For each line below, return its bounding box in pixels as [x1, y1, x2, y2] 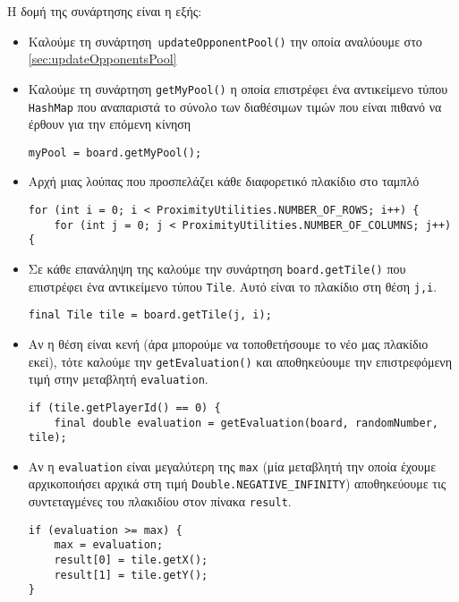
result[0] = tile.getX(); [54, 554, 208, 567]
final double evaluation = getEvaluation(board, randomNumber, [54, 416, 438, 429]
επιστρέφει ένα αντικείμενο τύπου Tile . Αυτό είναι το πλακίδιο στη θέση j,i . [28, 276, 438, 295]
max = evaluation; [54, 538, 164, 552]
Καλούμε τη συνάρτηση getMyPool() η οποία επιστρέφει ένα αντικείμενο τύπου [28, 79, 448, 98]
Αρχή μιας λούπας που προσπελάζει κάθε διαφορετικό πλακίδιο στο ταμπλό [28, 172, 420, 191]
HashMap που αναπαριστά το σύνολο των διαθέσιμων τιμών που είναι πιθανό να [28, 97, 442, 115]
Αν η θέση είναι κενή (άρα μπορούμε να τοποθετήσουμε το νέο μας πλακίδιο [28, 334, 429, 352]
